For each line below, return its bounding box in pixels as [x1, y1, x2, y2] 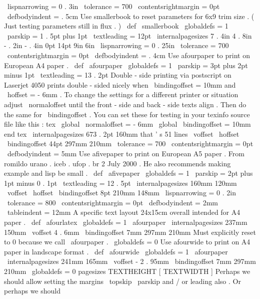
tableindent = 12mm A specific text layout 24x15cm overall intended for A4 [7, 207, 240, 217]
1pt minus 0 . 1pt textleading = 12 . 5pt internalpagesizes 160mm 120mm [4, 177, 237, 188]
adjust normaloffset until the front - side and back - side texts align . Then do [4, 99, 246, 109]
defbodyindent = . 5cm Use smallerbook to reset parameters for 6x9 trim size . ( [7, 11, 254, 21]
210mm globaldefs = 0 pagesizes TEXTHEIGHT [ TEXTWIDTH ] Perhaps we [4, 266, 250, 276]
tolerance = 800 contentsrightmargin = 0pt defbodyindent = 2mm [7, 197, 218, 207]
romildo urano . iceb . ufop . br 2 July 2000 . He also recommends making [4, 158, 231, 168]
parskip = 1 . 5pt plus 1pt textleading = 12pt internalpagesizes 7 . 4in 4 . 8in [7, 30, 252, 41]
